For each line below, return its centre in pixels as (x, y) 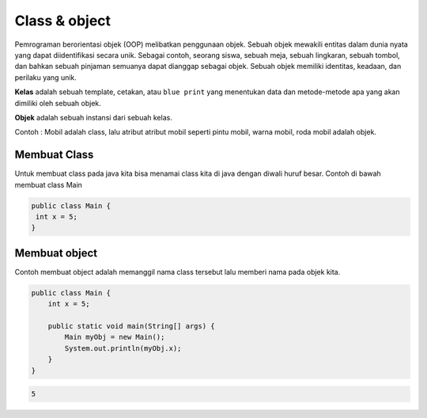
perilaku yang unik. (45, 77)
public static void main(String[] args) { (131, 326)
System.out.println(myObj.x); (123, 348)
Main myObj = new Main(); (115, 337)
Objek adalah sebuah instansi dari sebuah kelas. (94, 117)
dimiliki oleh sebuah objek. (58, 103)
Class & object (62, 21)
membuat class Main (49, 184)
